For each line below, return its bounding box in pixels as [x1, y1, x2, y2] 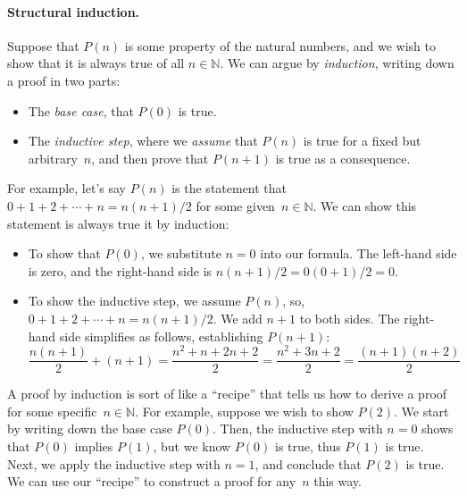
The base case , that [28, 101, 134, 120]
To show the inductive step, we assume [28, 291, 241, 310]
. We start [394, 401, 449, 420]
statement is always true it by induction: [7, 214, 229, 232]
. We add [213, 308, 263, 327]
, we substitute [140, 244, 221, 263]
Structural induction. [7, 2, 140, 21]
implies [74, 437, 113, 456]
